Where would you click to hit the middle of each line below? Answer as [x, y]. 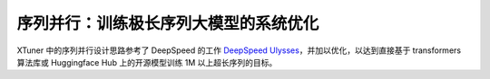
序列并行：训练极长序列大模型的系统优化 [168, 23]
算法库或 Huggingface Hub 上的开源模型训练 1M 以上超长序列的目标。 [147, 62]
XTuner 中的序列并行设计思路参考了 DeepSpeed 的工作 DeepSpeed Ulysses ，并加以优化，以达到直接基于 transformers [239, 50]
